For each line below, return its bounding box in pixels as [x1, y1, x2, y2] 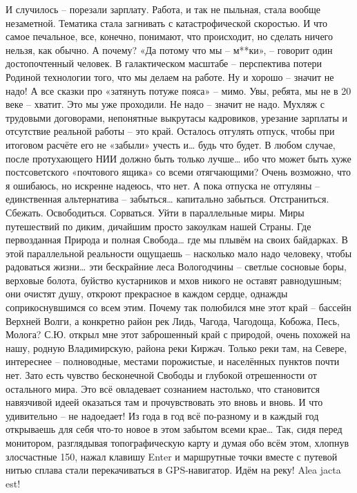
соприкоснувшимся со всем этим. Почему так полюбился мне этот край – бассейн [6, 300, 351, 315]
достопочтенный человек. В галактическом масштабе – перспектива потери [6, 56, 322, 71]
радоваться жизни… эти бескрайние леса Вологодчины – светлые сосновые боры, [6, 259, 347, 274]
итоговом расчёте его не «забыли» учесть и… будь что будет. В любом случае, [6, 137, 336, 151]
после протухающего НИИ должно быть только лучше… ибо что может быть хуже [6, 151, 351, 165]
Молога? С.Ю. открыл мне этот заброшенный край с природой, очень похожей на [6, 327, 351, 342]
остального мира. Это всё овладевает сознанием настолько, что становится [6, 381, 320, 396]
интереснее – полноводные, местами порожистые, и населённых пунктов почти [6, 354, 340, 369]
